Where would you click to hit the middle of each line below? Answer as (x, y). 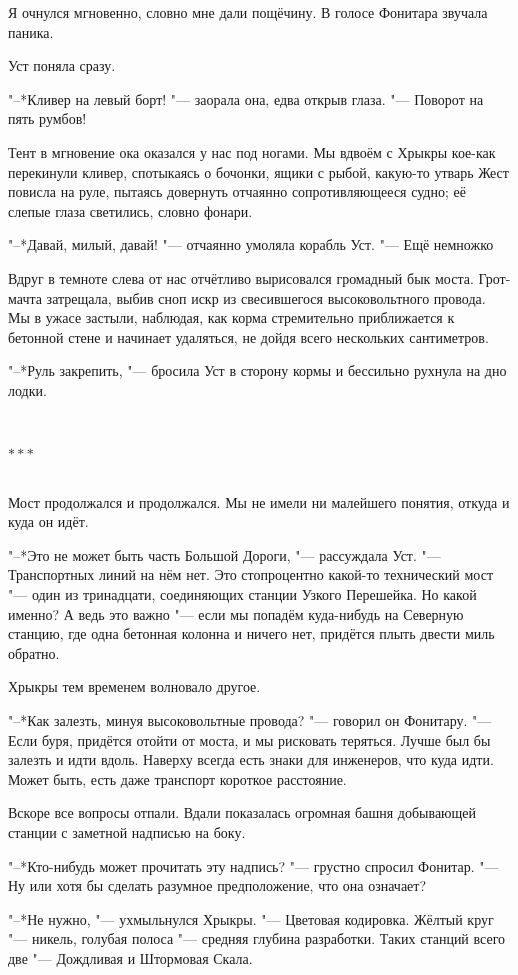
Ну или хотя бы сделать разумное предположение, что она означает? (217, 885)
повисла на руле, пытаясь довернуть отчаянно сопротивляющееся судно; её (237, 191)
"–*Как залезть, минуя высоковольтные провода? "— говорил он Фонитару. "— (250, 720)
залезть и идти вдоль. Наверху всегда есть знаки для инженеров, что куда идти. (251, 759)
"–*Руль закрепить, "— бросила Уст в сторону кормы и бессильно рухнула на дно (257, 370)
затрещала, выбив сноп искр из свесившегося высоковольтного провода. (266, 297)
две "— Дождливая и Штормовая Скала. (130, 957)
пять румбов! (47, 118)
